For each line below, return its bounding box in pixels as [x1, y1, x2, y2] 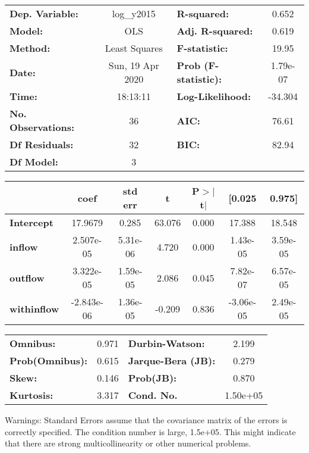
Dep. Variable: [10, 7, 78, 20]
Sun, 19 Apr [108, 58, 159, 72]
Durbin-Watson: [128, 336, 205, 350]
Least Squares [105, 41, 163, 55]
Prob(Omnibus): [10, 354, 88, 367]
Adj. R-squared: [176, 24, 253, 38]
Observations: [10, 120, 75, 134]
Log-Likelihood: [176, 89, 251, 103]
